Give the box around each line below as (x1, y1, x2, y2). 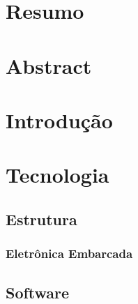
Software (6, 281, 70, 303)
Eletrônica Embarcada (6, 245, 133, 262)
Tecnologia (6, 160, 109, 189)
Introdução (6, 105, 113, 134)
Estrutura (6, 208, 77, 229)
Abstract (6, 51, 92, 79)
